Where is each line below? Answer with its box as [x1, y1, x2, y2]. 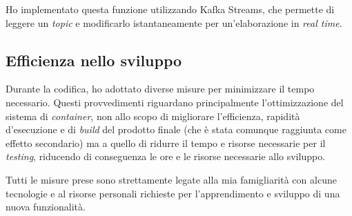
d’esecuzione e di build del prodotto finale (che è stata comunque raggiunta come [6, 122, 346, 137]
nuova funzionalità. [6, 199, 86, 214]
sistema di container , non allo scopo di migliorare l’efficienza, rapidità [6, 108, 300, 123]
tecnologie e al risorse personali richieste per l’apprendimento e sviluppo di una [6, 186, 340, 200]
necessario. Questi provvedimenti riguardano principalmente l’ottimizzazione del [6, 95, 344, 109]
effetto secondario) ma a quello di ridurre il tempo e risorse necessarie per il [6, 135, 326, 150]
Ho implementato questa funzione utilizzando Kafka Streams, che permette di [6, 2, 335, 16]
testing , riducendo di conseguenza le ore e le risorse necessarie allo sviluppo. [6, 149, 326, 164]
